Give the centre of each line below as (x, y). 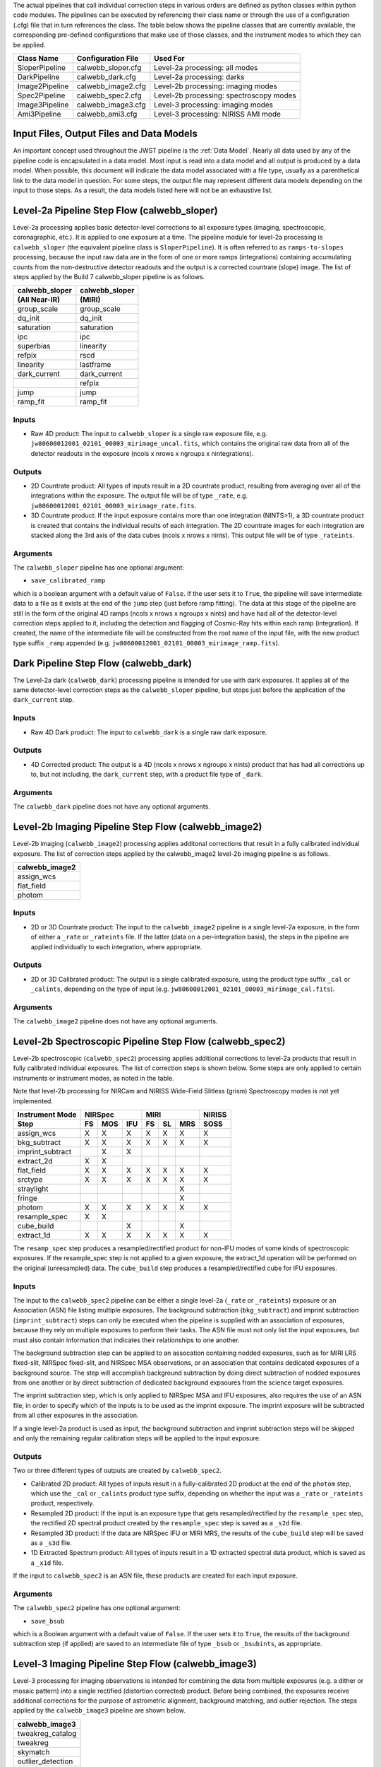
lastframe (96, 365)
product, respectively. (62, 1503)
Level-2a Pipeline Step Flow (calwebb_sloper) (115, 210)
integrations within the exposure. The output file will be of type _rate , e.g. (139, 495)
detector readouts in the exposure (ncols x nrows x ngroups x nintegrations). (142, 453)
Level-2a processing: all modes (206, 67)
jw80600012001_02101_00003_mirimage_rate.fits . (114, 505)
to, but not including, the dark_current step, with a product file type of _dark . (147, 775)
